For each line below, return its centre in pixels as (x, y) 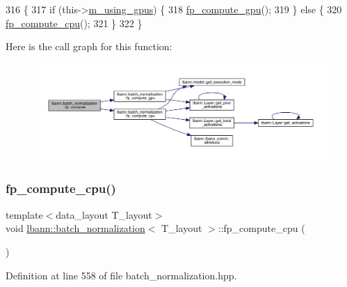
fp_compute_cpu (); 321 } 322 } (74, 23)
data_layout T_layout (104, 214)
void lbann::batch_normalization (75, 228)
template (24, 214)
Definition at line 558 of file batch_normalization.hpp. (121, 275)
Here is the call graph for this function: (89, 46)
